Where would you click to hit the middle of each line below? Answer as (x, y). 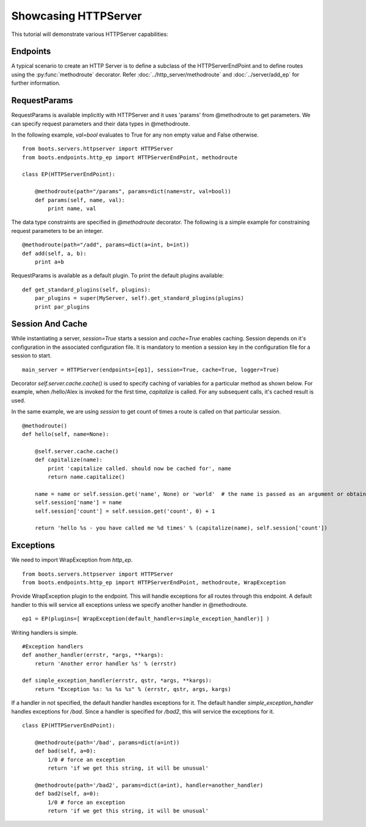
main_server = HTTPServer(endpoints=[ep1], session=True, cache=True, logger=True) (151, 370)
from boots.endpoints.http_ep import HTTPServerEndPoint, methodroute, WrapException (154, 582)
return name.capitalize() (86, 477)
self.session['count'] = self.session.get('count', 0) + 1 (125, 511)
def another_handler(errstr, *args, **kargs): (93, 655)
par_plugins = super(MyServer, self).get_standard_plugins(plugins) (139, 298)
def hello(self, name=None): (66, 434)
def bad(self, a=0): (65, 751)
